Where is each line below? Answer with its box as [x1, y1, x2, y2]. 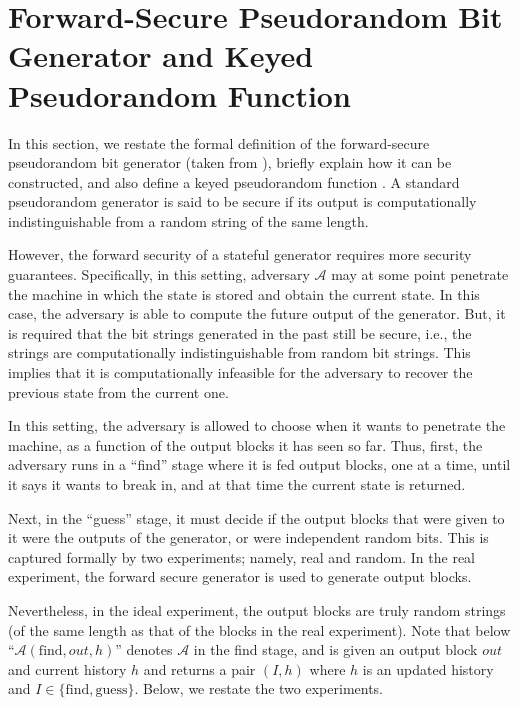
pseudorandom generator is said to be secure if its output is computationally [8, 191, 477, 212]
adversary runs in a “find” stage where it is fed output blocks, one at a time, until [8, 454, 511, 475]
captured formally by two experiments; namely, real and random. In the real [8, 546, 475, 567]
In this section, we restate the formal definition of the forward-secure [8, 132, 430, 153]
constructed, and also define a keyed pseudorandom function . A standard [8, 171, 460, 192]
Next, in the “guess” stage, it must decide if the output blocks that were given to [8, 507, 505, 528]
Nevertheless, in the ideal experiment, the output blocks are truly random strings [8, 599, 506, 620]
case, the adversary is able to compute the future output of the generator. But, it [8, 303, 506, 324]
